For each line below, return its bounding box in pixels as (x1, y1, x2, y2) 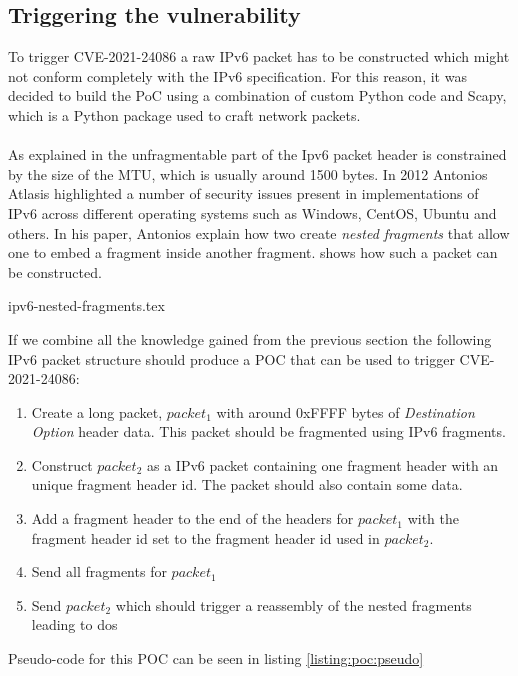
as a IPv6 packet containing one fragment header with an (147, 454, 499, 475)
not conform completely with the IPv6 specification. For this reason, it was (8, 65, 467, 86)
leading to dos (31, 614, 118, 635)
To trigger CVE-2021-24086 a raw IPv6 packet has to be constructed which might (8, 46, 510, 67)
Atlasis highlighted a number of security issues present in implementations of (8, 183, 479, 204)
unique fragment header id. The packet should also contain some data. (31, 474, 463, 495)
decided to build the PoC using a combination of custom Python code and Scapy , (8, 85, 507, 106)
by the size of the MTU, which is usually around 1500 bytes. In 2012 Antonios (8, 163, 488, 184)
